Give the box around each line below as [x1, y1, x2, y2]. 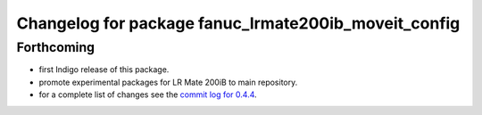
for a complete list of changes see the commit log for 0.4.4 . [38, 89, 258, 100]
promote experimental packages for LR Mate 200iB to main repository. [38, 77, 298, 87]
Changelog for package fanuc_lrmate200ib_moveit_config [16, 13, 461, 33]
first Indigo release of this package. [38, 64, 170, 75]
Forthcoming [16, 39, 96, 55]
